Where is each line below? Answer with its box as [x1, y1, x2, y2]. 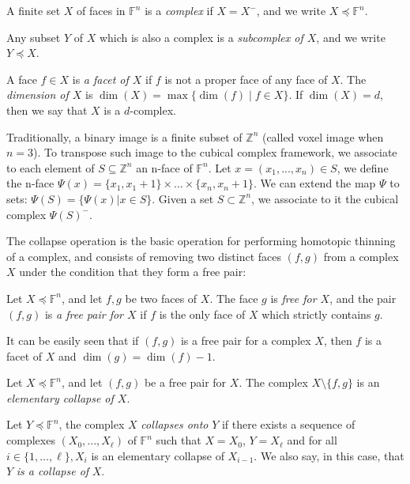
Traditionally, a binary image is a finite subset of [6, 128, 243, 145]
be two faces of [125, 289, 197, 306]
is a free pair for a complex [180, 332, 311, 349]
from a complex [323, 248, 399, 264]
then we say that [6, 101, 88, 118]
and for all [287, 432, 337, 448]
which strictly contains [261, 305, 371, 322]
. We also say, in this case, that [254, 447, 404, 463]
